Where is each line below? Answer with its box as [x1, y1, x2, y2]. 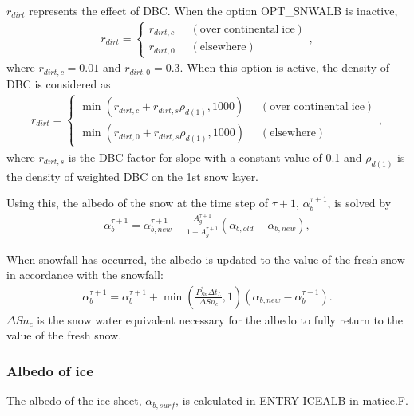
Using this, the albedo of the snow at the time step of [6, 194, 269, 211]
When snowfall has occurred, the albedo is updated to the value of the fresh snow [6, 250, 405, 267]
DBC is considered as [6, 75, 111, 92]
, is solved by [327, 194, 392, 211]
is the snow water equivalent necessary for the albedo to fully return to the [37, 311, 403, 328]
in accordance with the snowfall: [6, 266, 164, 283]
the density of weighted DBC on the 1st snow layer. [6, 167, 259, 184]
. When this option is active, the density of [179, 59, 389, 76]
